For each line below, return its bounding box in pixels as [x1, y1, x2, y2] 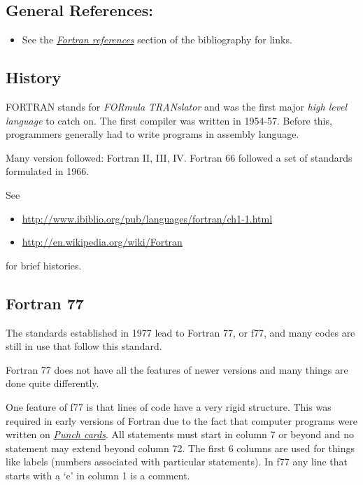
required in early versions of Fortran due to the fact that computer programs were [6, 413, 357, 428]
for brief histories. [6, 258, 82, 272]
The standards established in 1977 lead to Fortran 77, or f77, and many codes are [6, 325, 355, 339]
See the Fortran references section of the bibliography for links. [22, 32, 292, 47]
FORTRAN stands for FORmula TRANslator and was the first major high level [6, 99, 348, 113]
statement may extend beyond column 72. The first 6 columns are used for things [6, 440, 355, 455]
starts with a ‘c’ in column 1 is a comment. [6, 468, 190, 482]
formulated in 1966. [6, 164, 90, 178]
